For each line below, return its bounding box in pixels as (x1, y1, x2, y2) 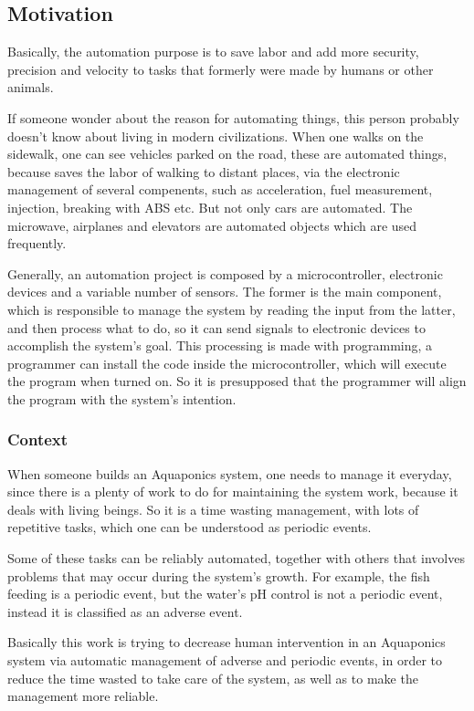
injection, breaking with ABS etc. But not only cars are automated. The (7, 197, 413, 216)
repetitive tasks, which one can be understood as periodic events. (7, 518, 372, 537)
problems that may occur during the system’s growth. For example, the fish (7, 566, 430, 585)
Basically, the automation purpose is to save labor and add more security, (7, 42, 419, 61)
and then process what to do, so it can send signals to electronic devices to (7, 318, 426, 337)
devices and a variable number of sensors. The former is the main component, (7, 282, 442, 301)
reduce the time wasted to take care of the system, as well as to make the (7, 668, 418, 687)
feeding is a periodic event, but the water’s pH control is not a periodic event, (7, 584, 443, 603)
